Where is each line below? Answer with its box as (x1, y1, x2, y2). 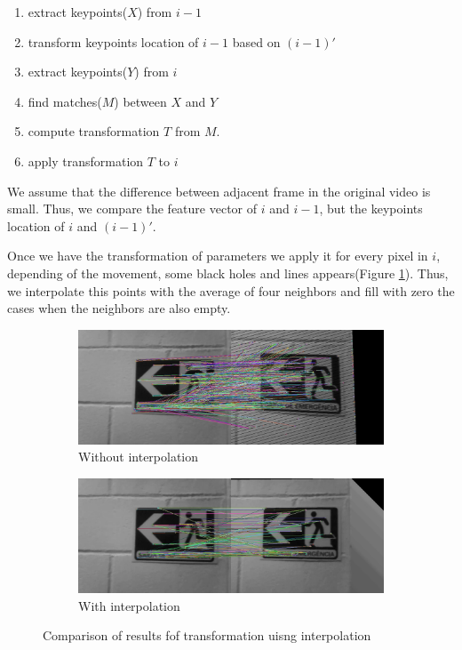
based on (232, 32, 281, 51)
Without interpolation (78, 447, 199, 466)
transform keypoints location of (28, 32, 199, 51)
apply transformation (28, 151, 144, 170)
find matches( (28, 92, 102, 110)
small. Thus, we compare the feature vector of (7, 199, 258, 218)
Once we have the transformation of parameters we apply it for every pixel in (7, 246, 428, 265)
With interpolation (78, 596, 180, 614)
